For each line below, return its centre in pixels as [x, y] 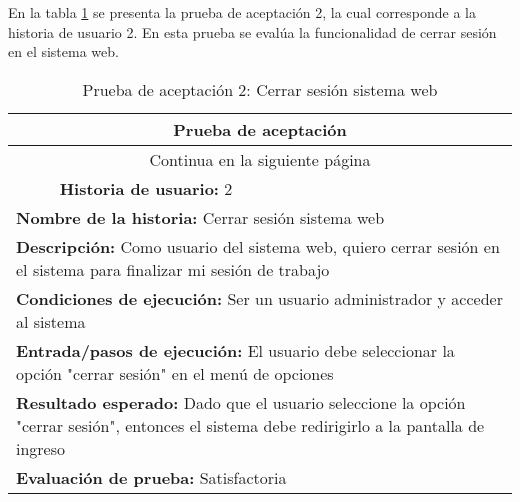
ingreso [41, 448]
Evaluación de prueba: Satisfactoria [151, 477]
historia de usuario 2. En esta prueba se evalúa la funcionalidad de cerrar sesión [252, 31]
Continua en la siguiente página [260, 159]
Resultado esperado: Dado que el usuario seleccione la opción [241, 402]
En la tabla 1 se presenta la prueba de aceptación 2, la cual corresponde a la [242, 12]
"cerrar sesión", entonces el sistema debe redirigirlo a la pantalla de [250, 425]
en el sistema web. [63, 51]
